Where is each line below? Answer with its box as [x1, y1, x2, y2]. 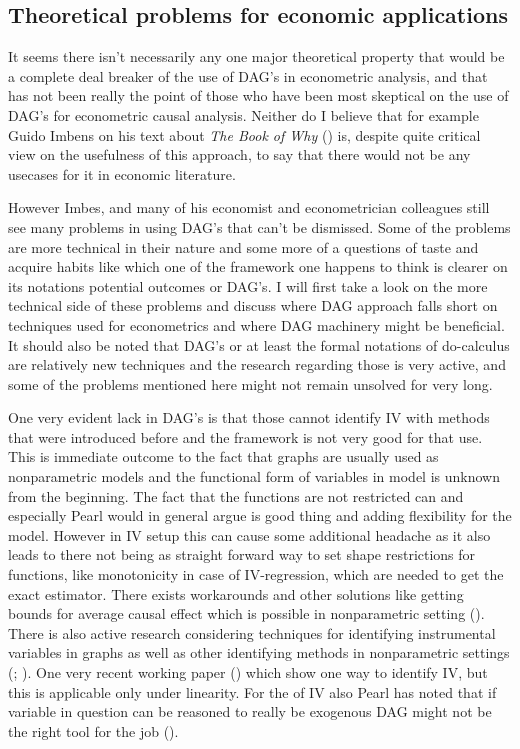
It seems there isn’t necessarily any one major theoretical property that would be [8, 46, 505, 67]
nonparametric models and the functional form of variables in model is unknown [8, 466, 500, 487]
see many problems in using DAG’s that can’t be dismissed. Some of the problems [8, 216, 511, 237]
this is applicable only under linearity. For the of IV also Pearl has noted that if [8, 681, 497, 702]
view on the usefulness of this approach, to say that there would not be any [8, 144, 471, 165]
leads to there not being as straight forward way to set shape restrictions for [8, 544, 476, 565]
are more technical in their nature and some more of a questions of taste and [8, 236, 479, 257]
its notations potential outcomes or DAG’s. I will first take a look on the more [8, 275, 488, 296]
